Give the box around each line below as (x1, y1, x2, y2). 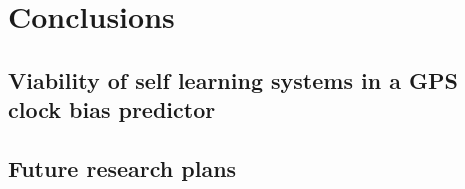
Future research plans (8, 152, 237, 183)
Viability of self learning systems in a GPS (8, 64, 458, 95)
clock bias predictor (8, 94, 216, 125)
